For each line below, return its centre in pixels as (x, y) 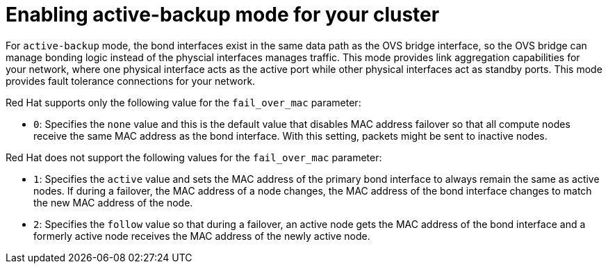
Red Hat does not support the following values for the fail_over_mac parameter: (194, 157)
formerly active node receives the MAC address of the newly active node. (202, 236)
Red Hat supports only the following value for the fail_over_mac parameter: (183, 102)
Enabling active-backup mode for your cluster (223, 15)
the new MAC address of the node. (113, 202)
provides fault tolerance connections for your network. (131, 81)
